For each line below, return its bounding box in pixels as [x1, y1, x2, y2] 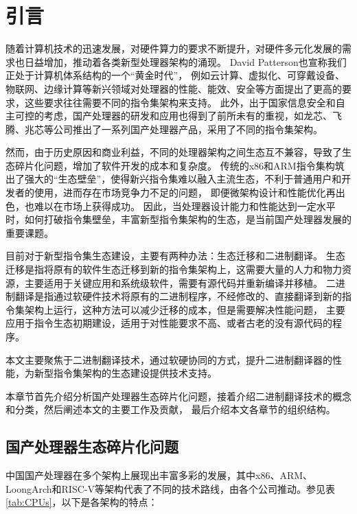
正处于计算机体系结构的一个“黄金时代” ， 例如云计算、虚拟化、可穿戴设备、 [5, 68, 345, 82]
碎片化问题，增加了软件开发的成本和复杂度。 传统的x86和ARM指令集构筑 [14, 158, 345, 172]
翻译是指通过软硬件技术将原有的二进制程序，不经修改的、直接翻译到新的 [14, 289, 342, 303]
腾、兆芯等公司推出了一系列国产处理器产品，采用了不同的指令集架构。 [5, 121, 323, 136]
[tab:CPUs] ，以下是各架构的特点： [5, 495, 158, 509]
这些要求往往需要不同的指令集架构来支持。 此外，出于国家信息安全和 [24, 95, 336, 109]
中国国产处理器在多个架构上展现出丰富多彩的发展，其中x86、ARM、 [5, 468, 313, 482]
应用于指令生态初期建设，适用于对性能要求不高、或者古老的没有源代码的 [5, 316, 332, 330]
